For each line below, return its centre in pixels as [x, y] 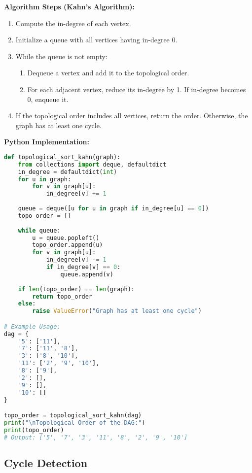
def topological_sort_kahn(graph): [62, 157]
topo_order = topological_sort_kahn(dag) [73, 416]
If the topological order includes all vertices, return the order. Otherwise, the [132, 116]
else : [27, 304]
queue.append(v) [87, 274]
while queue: [39, 230]
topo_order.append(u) [68, 245]
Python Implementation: [47, 142]
